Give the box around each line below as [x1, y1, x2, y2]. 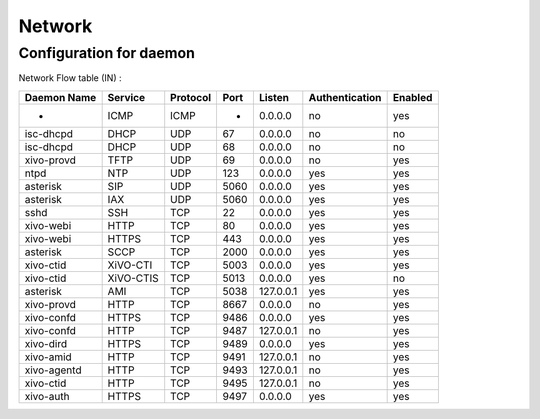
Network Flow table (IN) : [18, 72, 122, 84]
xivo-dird [24, 336, 68, 350]
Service [107, 90, 146, 104]
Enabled [392, 90, 433, 104]
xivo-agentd [24, 363, 82, 377]
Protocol [170, 90, 212, 104]
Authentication [308, 90, 382, 104]
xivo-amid [24, 350, 72, 364]
